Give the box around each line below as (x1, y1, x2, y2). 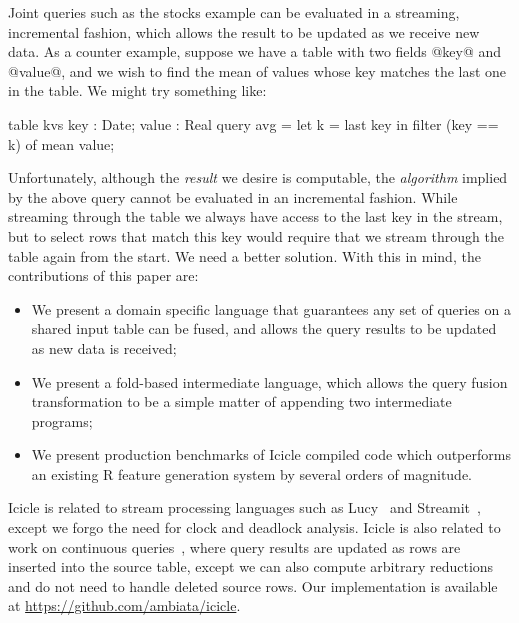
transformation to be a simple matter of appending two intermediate (31, 391, 452, 412)
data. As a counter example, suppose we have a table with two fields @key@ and (8, 41, 502, 62)
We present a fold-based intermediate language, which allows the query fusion (31, 371, 508, 392)
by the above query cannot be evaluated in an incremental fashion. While (8, 186, 458, 207)
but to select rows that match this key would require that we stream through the (8, 225, 504, 246)
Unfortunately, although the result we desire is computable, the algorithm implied (8, 167, 508, 188)
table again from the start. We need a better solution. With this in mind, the (8, 245, 481, 266)
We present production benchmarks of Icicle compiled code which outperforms (31, 444, 511, 465)
